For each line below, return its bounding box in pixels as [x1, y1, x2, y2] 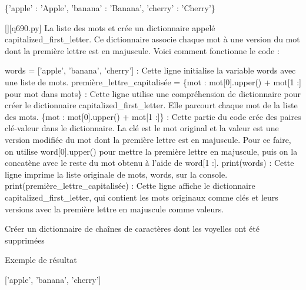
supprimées [5, 234, 45, 246]
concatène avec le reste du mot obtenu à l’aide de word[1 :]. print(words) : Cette [5, 156, 294, 169]
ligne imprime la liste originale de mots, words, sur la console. [5, 168, 228, 180]
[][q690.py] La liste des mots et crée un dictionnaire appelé [5, 21, 215, 34]
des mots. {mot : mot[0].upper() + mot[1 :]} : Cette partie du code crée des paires [5, 110, 301, 122]
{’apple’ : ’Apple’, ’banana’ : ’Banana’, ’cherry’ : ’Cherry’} [5, 2, 215, 14]
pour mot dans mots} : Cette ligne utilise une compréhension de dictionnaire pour [5, 87, 301, 99]
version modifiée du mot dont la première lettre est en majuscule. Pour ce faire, [5, 133, 291, 145]
